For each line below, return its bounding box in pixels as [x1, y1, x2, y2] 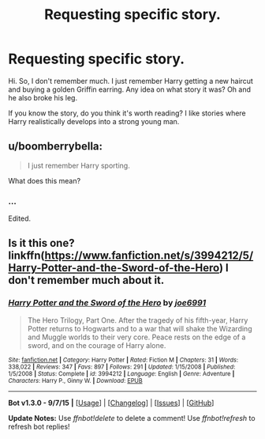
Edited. [8, 214, 32, 223]
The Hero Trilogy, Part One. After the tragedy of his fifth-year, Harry [27, 315, 248, 325]
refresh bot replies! [8, 422, 70, 431]
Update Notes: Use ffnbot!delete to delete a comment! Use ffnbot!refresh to [8, 413, 256, 422]
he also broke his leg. [8, 93, 77, 102]
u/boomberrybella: [8, 140, 103, 153]
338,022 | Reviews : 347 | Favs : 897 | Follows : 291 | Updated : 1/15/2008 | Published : [8, 362, 236, 371]
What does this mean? [8, 176, 81, 185]
